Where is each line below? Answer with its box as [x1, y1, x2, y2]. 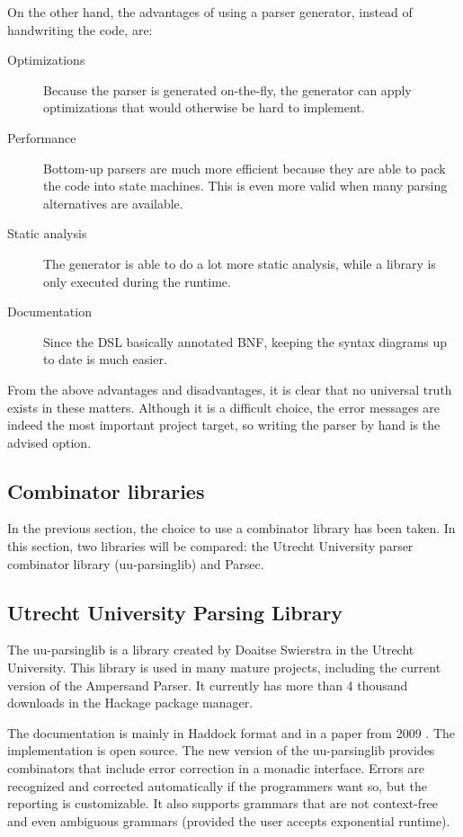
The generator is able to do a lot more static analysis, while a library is [43, 254, 436, 272]
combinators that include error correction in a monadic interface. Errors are [7, 759, 424, 778]
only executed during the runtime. [43, 272, 231, 290]
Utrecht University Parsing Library [7, 598, 343, 626]
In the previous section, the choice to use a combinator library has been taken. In [7, 519, 456, 538]
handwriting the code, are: [7, 20, 153, 39]
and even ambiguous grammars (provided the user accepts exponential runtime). [7, 811, 450, 830]
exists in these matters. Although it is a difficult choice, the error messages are [7, 397, 441, 416]
